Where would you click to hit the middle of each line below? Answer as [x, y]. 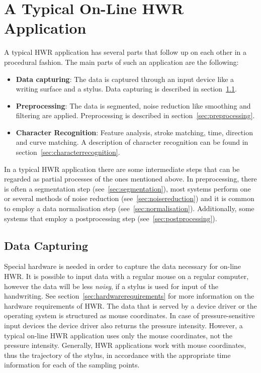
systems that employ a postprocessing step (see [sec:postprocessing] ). [111, 218]
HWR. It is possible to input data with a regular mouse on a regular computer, [126, 276]
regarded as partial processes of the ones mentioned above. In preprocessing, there [130, 179]
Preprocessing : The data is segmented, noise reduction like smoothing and [133, 105]
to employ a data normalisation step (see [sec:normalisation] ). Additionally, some [129, 208]
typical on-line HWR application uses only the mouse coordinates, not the [118, 335]
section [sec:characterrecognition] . [68, 152]
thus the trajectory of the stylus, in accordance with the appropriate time [117, 355]
